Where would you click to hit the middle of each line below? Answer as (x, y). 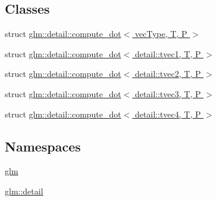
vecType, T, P (161, 34)
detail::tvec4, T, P (168, 114)
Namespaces (43, 146)
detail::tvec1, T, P (168, 53)
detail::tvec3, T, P (168, 93)
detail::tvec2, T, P (168, 74)
